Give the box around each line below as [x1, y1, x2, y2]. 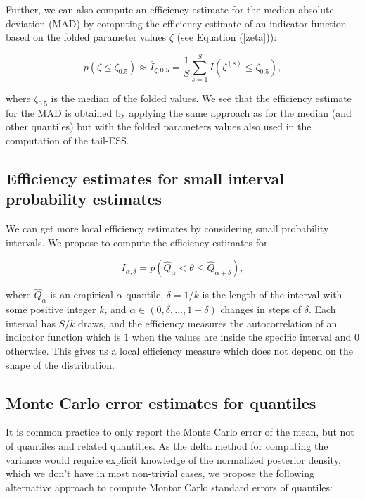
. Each [308, 302, 336, 317]
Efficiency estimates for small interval [6, 167, 284, 189]
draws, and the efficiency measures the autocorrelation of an [78, 315, 338, 330]
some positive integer [6, 302, 96, 317]
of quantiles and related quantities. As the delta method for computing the [6, 438, 328, 453]
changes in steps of [220, 302, 301, 317]
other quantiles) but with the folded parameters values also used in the [6, 119, 312, 134]
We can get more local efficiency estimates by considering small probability [6, 221, 329, 236]
